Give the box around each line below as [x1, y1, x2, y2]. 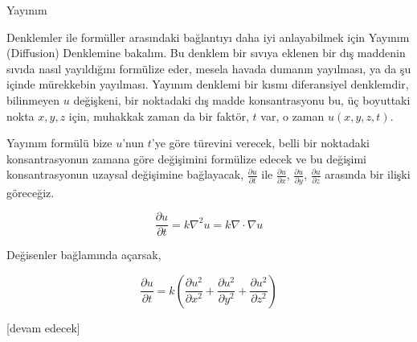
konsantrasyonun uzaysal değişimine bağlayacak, [6, 166, 244, 183]
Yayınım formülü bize [6, 134, 112, 151]
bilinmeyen [6, 91, 60, 108]
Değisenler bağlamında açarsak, [6, 246, 161, 263]
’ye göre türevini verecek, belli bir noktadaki [151, 134, 370, 151]
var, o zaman [260, 107, 325, 124]
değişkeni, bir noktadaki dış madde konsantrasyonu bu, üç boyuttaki [73, 91, 411, 108]
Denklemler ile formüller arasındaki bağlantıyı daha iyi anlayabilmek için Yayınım [6, 28, 410, 45]
